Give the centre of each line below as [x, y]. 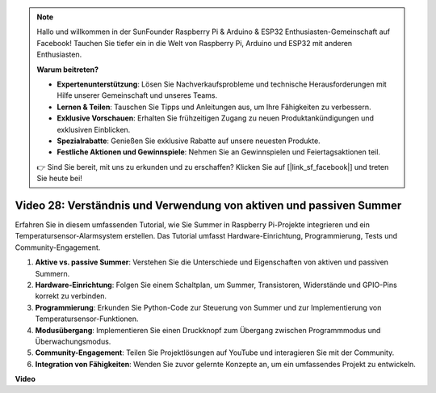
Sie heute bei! [59, 179]
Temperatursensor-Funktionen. [87, 319]
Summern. [52, 273]
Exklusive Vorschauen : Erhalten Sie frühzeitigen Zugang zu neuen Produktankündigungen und [216, 118]
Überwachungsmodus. [73, 341]
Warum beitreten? [68, 70]
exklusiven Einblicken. [94, 129]
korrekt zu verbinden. [71, 296]
